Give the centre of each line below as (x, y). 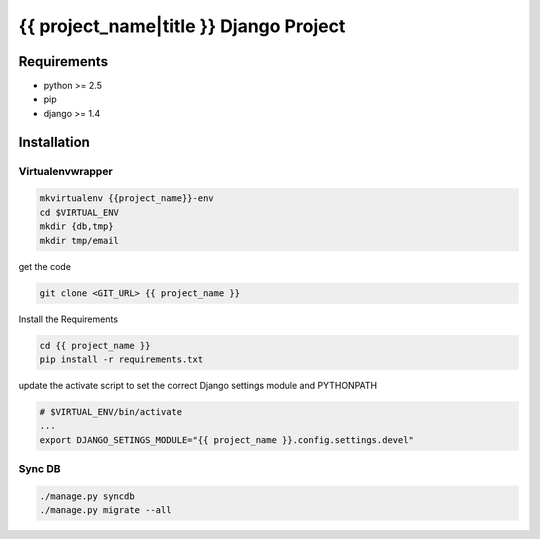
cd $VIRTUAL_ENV (79, 212)
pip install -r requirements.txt (121, 359)
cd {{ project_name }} (95, 345)
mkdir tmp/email (79, 240)
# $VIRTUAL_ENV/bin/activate (111, 411)
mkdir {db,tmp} (76, 226)
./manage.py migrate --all (105, 510)
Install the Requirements (68, 319)
